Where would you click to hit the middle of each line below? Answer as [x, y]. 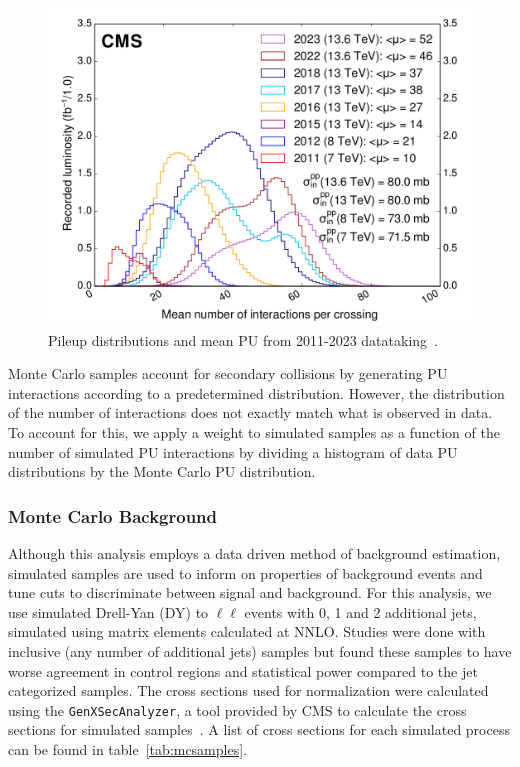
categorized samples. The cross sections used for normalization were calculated [248, 690]
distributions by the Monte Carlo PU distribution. [162, 471]
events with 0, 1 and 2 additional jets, [360, 611]
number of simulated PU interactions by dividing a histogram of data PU [233, 451]
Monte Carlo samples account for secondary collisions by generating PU [228, 373]
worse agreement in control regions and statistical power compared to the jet [243, 670]
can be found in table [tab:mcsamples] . [127, 748]
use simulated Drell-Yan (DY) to [108, 611]
